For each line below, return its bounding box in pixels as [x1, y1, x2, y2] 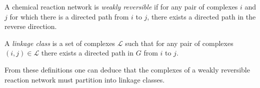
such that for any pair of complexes [125, 37, 233, 48]
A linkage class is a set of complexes [4, 37, 115, 48]
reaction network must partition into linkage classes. [4, 74, 165, 84]
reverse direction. [4, 21, 57, 31]
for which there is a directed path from [9, 11, 129, 21]
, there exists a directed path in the [147, 11, 256, 21]
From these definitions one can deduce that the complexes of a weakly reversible [4, 64, 250, 74]
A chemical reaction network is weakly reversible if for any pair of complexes [4, 1, 238, 11]
